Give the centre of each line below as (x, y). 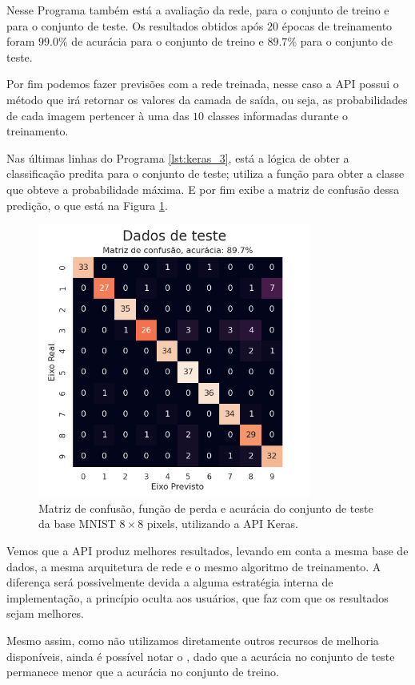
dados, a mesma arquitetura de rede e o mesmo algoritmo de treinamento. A (194, 566)
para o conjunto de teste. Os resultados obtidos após (135, 25)
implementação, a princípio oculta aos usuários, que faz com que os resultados (198, 597)
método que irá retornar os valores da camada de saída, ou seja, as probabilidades (207, 99)
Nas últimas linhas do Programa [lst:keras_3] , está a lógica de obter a (178, 157)
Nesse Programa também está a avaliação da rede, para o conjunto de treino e (198, 10)
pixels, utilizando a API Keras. (222, 524)
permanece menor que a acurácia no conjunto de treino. (143, 672)
